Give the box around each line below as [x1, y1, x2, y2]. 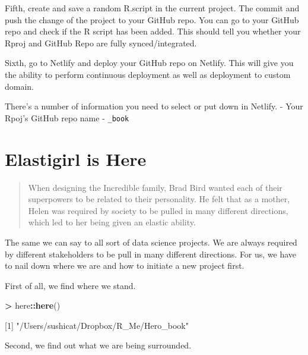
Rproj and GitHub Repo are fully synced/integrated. [5, 36, 197, 49]
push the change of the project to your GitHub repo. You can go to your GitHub [5, 13, 299, 26]
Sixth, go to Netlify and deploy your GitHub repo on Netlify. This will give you [5, 56, 294, 69]
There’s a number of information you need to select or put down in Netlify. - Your [5, 100, 303, 112]
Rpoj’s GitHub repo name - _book [5, 111, 129, 124]
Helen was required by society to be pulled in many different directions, [28, 204, 288, 216]
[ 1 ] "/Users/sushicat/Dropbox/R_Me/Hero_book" [5, 319, 189, 331]
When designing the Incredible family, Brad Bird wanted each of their [28, 181, 282, 193]
